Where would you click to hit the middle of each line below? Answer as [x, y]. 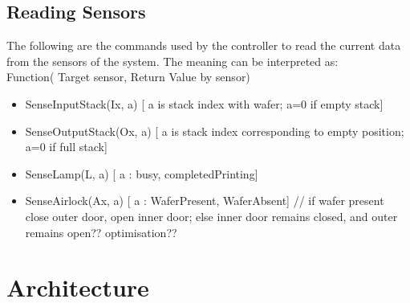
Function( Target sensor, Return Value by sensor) [128, 77]
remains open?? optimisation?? [101, 232]
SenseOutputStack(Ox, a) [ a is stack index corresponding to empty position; [215, 131]
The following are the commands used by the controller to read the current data [204, 45]
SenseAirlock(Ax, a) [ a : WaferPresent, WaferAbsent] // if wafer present [205, 201]
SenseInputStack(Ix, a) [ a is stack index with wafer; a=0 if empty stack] [204, 103]
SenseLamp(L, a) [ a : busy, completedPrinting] [142, 173]
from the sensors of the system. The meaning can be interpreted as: [173, 61]
